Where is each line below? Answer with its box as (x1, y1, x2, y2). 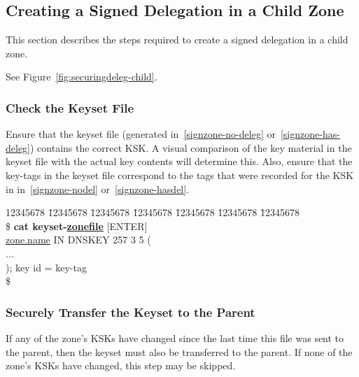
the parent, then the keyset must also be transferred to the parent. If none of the (6, 344, 353, 359)
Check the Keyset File (6, 99, 134, 116)
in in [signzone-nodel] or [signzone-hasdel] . (6, 181, 190, 196)
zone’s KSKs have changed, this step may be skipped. (6, 358, 236, 373)
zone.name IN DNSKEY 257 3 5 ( (6, 232, 151, 247)
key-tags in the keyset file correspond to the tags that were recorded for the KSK (6, 167, 354, 182)
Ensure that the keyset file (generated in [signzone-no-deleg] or (6, 127, 276, 141)
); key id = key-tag (6, 259, 87, 274)
